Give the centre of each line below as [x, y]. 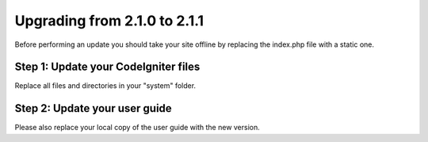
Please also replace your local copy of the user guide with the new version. [138, 128]
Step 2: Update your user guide [93, 108]
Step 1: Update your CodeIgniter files [107, 67]
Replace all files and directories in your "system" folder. [105, 86]
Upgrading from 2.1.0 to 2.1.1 [109, 21]
